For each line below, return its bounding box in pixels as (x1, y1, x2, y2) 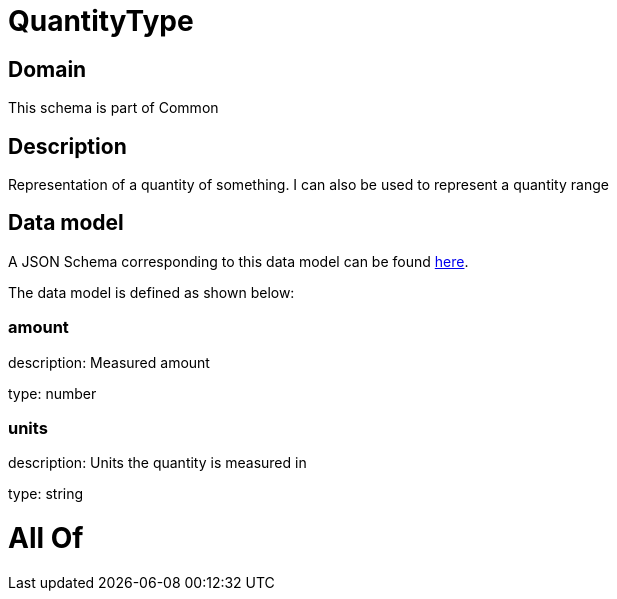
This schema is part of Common (8, 99, 219, 117)
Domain (8, 56, 87, 82)
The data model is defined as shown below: (8, 283, 295, 301)
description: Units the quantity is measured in (8, 454, 307, 472)
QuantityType (8, 4, 194, 38)
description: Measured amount (8, 353, 210, 371)
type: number (8, 384, 97, 402)
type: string (8, 485, 84, 503)
